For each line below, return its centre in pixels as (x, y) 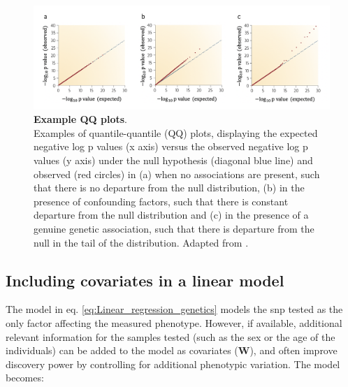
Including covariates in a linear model (145, 280)
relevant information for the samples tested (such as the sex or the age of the (171, 336)
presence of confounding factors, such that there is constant (161, 201)
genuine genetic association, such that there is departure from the (174, 228)
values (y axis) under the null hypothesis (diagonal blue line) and (173, 160)
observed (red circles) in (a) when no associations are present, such (177, 174)
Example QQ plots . (81, 119)
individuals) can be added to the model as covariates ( (122, 350)
